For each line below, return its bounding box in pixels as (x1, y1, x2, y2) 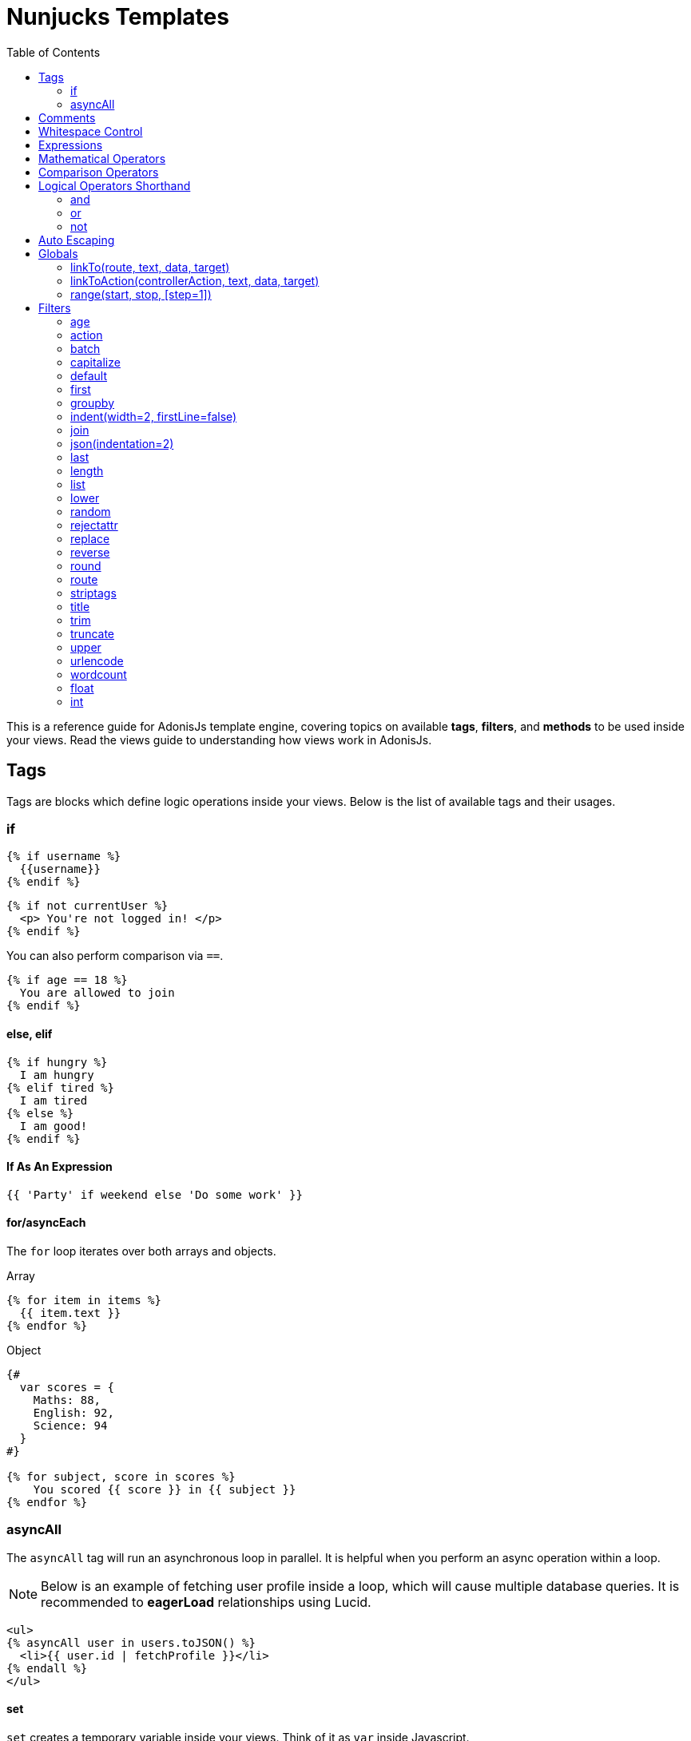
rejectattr (70, 518, 118, 532)
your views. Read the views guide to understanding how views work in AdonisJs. (6, 732, 432, 747)
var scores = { (19, 1381, 114, 1394)
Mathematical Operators (38, 151, 166, 165)
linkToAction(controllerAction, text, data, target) (70, 273, 320, 288)
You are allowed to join (19, 986, 175, 1000)
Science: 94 (33, 1419, 108, 1432)
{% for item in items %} (6, 1294, 161, 1307)
